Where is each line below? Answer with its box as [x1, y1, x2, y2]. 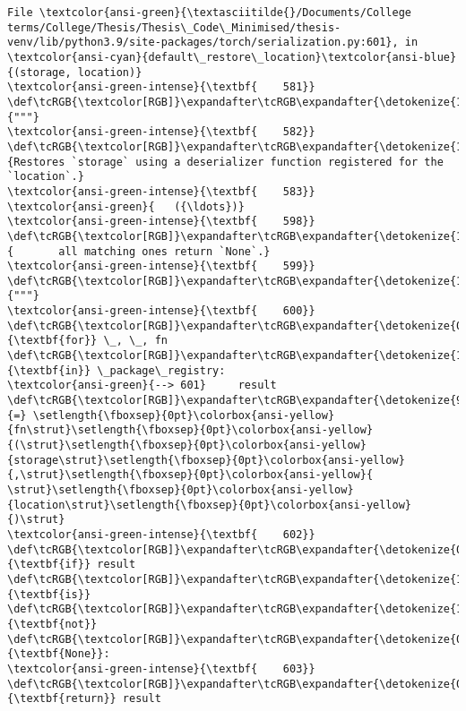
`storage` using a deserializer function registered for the [71, 155, 444, 168]
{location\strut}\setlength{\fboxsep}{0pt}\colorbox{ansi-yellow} [7, 498, 412, 511]
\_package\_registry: [97, 364, 226, 377]
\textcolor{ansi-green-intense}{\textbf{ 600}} [7, 304, 315, 318]
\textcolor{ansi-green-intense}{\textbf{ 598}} [7, 215, 315, 228]
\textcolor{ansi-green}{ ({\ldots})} [7, 200, 245, 213]
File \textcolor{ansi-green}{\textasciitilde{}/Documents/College [7, 6, 412, 19]
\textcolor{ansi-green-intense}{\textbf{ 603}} [7, 662, 315, 675]
